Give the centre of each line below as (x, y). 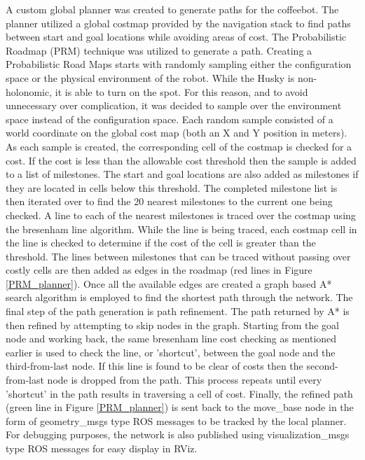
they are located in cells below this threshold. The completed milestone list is (172, 187)
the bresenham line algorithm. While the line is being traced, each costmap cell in (181, 229)
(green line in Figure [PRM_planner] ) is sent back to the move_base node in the (180, 407)
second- (322, 366)
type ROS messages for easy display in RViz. (102, 448)
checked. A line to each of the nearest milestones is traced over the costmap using (181, 215)
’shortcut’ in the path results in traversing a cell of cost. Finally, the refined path (179, 393)
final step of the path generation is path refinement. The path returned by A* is (178, 311)
